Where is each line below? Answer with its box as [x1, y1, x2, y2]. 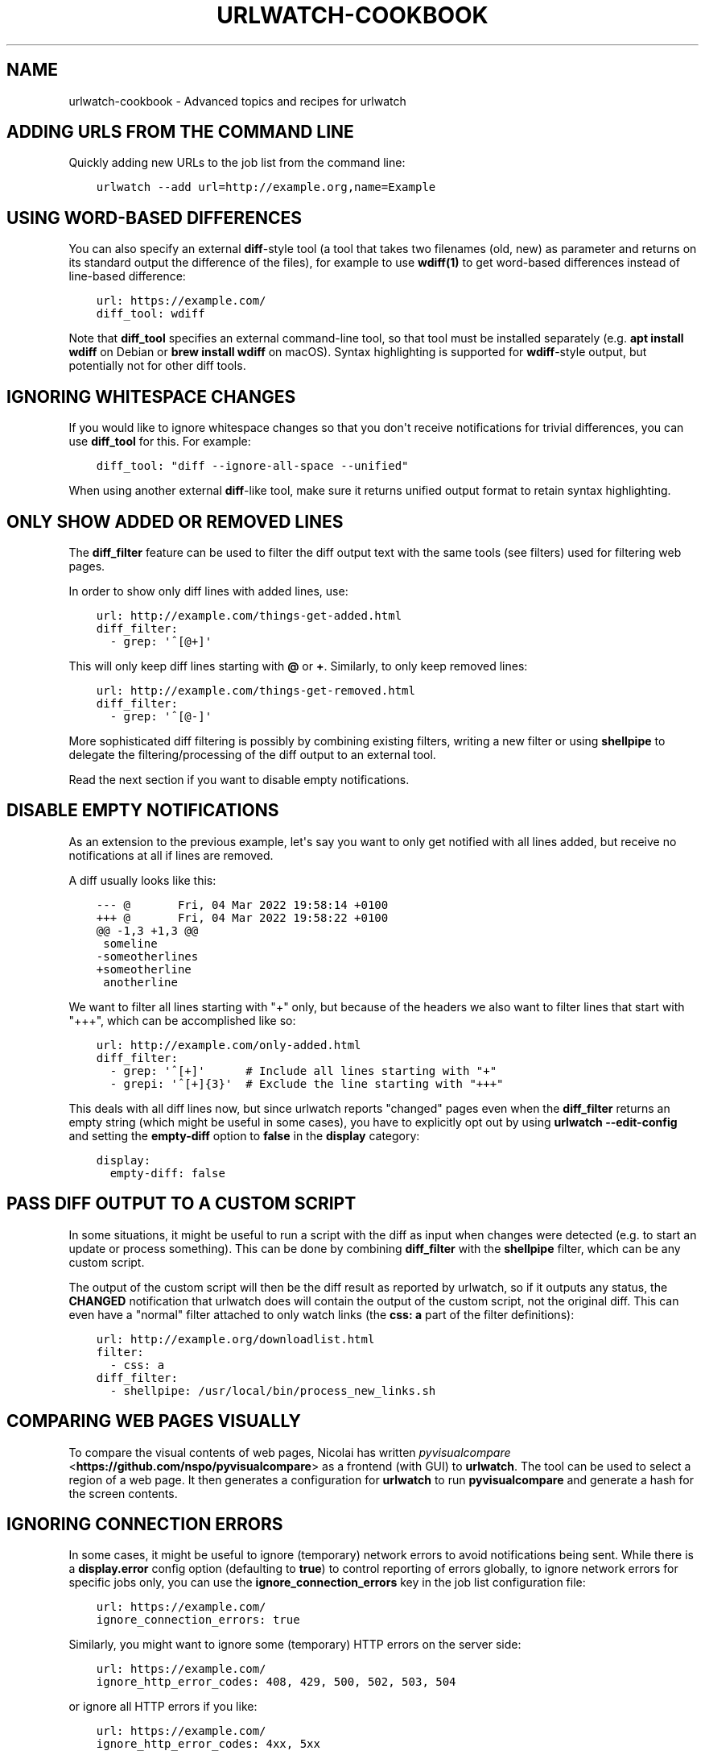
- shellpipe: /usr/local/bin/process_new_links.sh [109, 1384, 436, 1397]
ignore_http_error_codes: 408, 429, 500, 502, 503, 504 [96, 1675, 456, 1689]
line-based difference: [68, 269, 186, 284]
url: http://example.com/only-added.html [96, 1038, 361, 1052]
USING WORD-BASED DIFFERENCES [6, 207, 302, 228]
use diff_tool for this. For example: [68, 434, 251, 449]
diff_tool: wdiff [96, 307, 205, 321]
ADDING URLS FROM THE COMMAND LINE [6, 122, 354, 143]
